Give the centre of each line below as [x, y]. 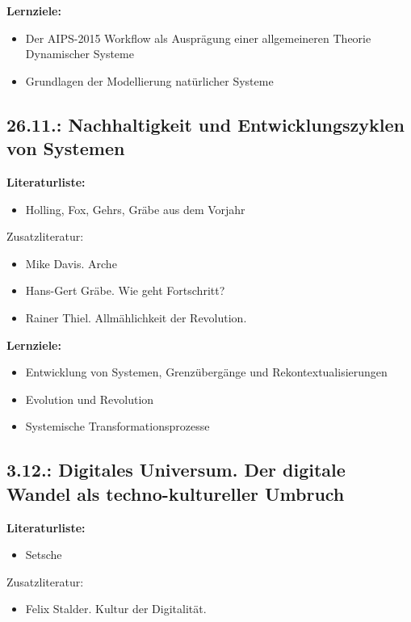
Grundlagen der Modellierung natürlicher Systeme [149, 80]
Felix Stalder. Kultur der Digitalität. [116, 609]
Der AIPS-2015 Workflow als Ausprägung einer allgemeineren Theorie [198, 38]
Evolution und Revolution [90, 399]
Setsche [44, 555]
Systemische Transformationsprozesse [117, 426]
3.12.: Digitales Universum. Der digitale [176, 470]
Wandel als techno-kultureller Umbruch [176, 493]
